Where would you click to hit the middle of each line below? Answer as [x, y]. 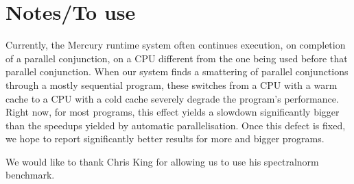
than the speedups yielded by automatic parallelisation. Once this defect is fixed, [176, 125]
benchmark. [30, 175]
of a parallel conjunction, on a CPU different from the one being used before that [177, 58]
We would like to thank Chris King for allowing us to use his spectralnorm [162, 161]
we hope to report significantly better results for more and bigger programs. [165, 139]
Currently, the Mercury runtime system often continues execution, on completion [176, 45]
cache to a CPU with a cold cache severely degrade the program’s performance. [172, 98]
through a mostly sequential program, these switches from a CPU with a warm [172, 84]
